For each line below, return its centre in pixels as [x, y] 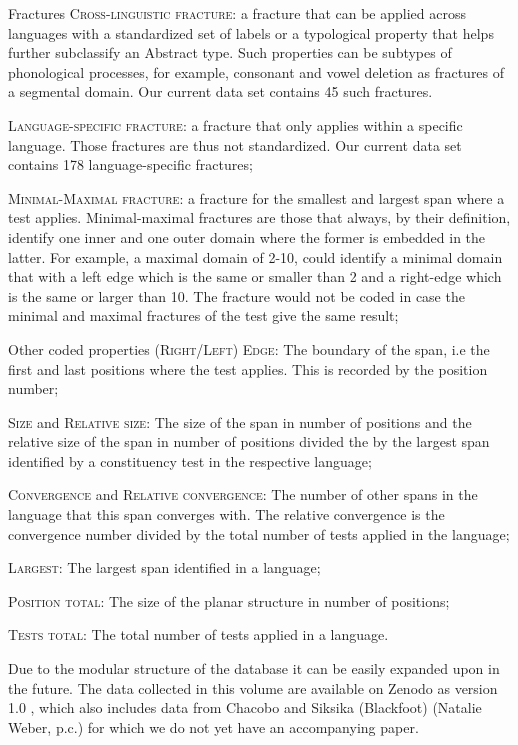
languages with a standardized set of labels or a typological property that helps [251, 32]
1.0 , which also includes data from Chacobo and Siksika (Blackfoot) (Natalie [245, 707]
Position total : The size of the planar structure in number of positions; [229, 600]
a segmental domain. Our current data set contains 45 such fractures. [220, 91]
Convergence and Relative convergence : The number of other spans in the [243, 494]
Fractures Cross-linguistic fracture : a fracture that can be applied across [237, 13]
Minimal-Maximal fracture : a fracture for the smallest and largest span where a [256, 197]
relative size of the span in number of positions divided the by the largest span [249, 441]
